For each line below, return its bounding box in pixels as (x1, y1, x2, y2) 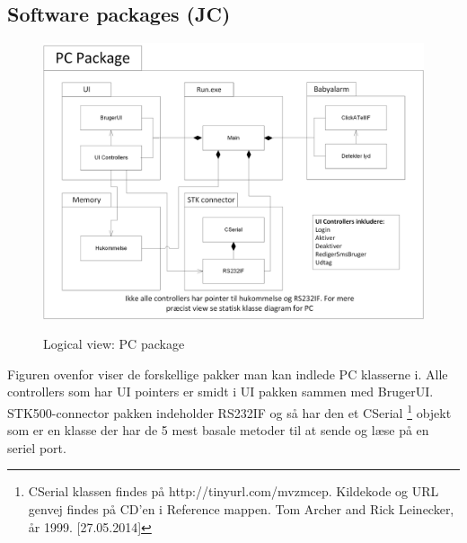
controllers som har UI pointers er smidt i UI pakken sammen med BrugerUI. (7, 382, 434, 401)
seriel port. (7, 438, 66, 457)
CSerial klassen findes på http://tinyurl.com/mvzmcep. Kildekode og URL (28, 482, 439, 501)
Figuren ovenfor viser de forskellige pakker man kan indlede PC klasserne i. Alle (7, 364, 448, 383)
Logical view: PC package (43, 334, 185, 353)
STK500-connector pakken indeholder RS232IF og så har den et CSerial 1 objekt (7, 400, 452, 422)
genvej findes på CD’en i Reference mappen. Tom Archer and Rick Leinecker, (28, 500, 454, 519)
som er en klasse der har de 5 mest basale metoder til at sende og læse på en (7, 421, 429, 440)
